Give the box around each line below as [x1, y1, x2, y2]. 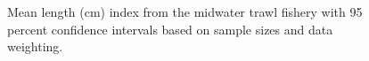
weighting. [7, 37, 63, 56]
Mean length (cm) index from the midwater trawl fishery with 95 [7, 3, 363, 20]
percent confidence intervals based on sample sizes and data [7, 19, 333, 38]
